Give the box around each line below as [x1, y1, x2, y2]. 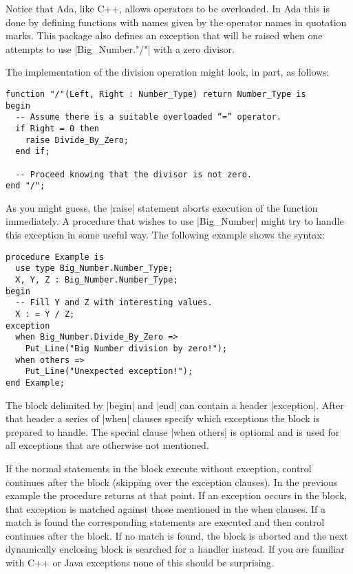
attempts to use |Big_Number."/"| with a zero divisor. [6, 41, 235, 56]
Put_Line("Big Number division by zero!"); [25, 343, 228, 353]
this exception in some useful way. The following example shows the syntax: [6, 228, 325, 242]
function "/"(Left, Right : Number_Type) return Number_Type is [6, 89, 306, 99]
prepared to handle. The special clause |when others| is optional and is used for [6, 424, 340, 439]
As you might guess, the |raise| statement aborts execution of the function [6, 200, 318, 214]
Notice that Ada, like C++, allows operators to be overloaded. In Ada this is [6, 1, 330, 15]
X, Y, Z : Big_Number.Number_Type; [15, 274, 178, 285]
